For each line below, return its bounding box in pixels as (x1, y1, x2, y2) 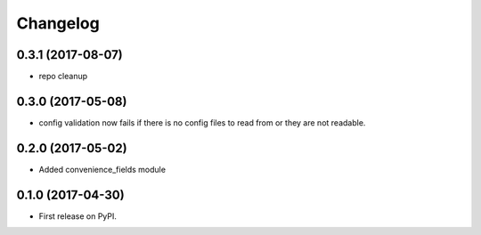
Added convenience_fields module (38, 164, 167, 174)
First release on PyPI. (38, 210, 118, 222)
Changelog (16, 13, 100, 33)
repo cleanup (38, 71, 88, 82)
